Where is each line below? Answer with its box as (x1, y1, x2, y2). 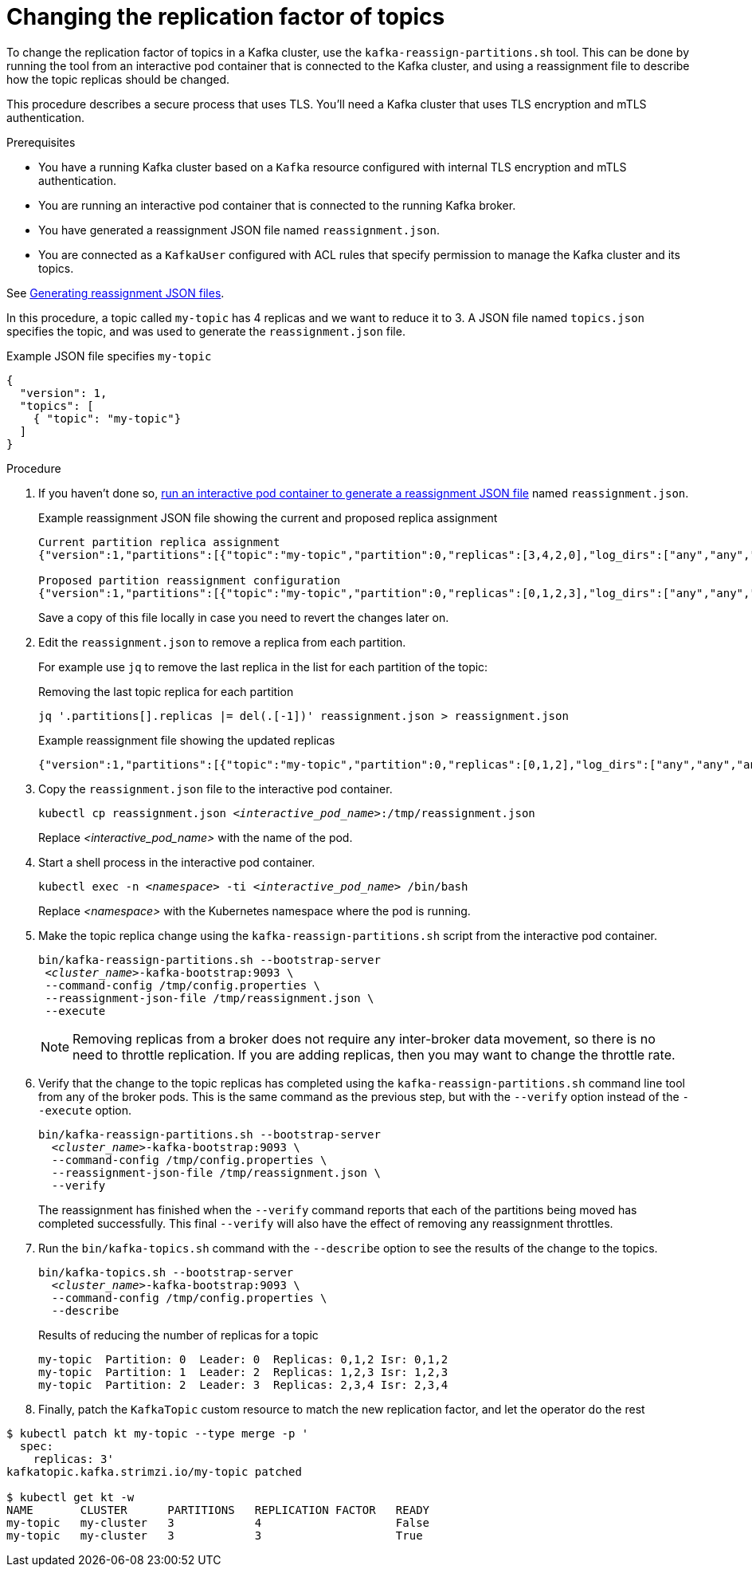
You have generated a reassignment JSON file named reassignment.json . (38, 222, 440, 237)
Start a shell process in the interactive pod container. (38, 855, 315, 869)
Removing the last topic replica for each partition (38, 684, 294, 698)
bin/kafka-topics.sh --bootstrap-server (38, 1265, 294, 1279)
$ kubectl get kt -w (6, 1490, 135, 1504)
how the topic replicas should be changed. (6, 72, 230, 86)
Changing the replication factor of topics (6, 3, 445, 30)
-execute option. (38, 1103, 132, 1117)
